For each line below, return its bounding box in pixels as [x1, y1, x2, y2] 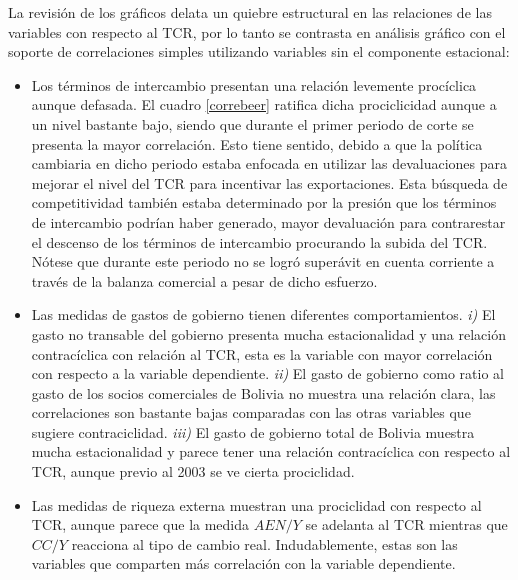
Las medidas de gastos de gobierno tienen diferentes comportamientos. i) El [31, 304, 496, 325]
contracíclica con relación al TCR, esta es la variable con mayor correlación [31, 343, 493, 364]
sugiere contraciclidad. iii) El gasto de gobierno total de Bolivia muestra [31, 421, 475, 442]
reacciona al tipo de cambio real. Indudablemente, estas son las [71, 533, 458, 554]
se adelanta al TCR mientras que [305, 514, 508, 535]
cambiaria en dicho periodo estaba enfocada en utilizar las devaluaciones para [31, 153, 508, 174]
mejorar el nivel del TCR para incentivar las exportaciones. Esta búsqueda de [31, 172, 508, 193]
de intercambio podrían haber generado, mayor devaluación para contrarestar [31, 211, 506, 232]
